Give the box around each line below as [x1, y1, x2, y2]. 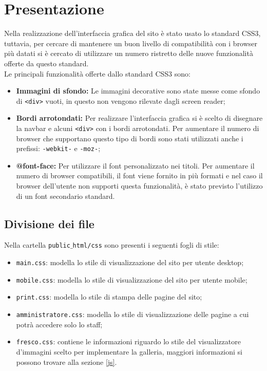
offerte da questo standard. [4, 58, 89, 68]
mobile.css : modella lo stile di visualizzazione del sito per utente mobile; [16, 274, 247, 285]
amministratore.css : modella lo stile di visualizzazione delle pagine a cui [16, 309, 249, 320]
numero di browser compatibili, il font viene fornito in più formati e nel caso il [16, 170, 263, 181]
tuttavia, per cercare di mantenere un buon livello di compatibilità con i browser [4, 38, 258, 48]
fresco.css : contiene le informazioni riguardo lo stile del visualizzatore [16, 336, 241, 347]
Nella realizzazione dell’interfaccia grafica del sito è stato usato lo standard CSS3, [4, 28, 261, 39]
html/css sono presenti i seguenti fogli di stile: [72, 239, 219, 250]
